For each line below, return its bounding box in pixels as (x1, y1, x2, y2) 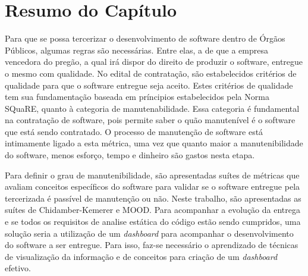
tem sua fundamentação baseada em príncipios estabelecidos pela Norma (5, 90, 269, 103)
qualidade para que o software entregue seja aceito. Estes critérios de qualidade (5, 79, 293, 91)
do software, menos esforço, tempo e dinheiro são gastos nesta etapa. (5, 149, 255, 161)
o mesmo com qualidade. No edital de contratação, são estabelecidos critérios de (5, 67, 297, 79)
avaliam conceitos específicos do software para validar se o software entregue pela (5, 180, 300, 193)
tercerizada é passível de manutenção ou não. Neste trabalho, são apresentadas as (5, 192, 301, 204)
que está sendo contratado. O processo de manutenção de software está (5, 125, 263, 137)
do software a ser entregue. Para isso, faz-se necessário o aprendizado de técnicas (5, 239, 298, 251)
